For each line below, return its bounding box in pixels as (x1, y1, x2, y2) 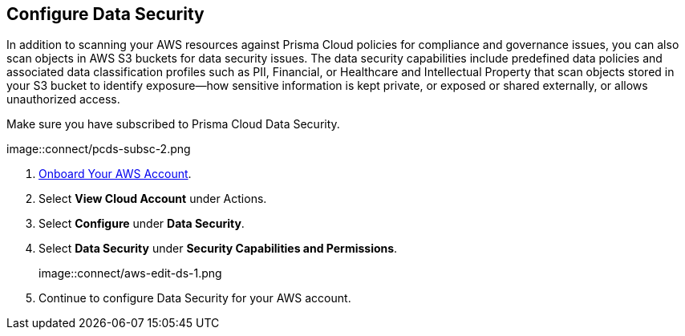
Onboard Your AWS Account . (39, 167, 192, 181)
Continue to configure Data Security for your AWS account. (39, 291, 351, 306)
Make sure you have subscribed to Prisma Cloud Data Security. (6, 117, 340, 132)
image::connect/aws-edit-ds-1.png (39, 266, 222, 281)
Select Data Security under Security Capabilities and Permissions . (39, 241, 398, 256)
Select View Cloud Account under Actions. (39, 192, 267, 206)
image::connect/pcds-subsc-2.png (6, 142, 191, 156)
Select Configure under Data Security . (39, 217, 245, 231)
